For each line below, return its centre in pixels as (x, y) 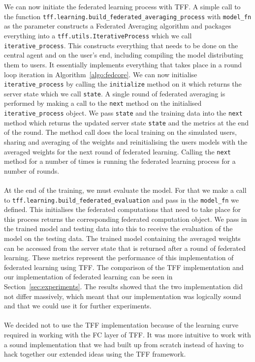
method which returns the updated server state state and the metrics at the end (127, 122)
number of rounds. (32, 170)
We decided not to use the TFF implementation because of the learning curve (121, 325)
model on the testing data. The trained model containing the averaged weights (122, 238)
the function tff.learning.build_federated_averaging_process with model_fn (128, 16)
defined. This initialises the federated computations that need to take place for (123, 209)
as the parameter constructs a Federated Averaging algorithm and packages (118, 26)
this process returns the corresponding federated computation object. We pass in (126, 219)
